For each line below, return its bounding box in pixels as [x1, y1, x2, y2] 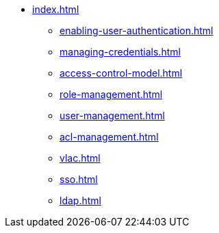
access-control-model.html [60, 67, 183, 79]
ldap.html [60, 195, 101, 206]
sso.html [60, 173, 98, 185]
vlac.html [60, 152, 101, 164]
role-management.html [60, 88, 163, 100]
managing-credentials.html [60, 46, 181, 58]
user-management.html [60, 110, 165, 121]
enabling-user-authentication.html [60, 25, 214, 36]
